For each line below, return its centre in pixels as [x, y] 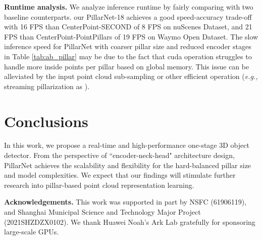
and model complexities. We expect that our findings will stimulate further [120, 175]
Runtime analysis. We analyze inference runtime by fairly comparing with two [129, 7]
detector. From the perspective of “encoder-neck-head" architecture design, [119, 155]
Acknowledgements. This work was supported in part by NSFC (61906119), [125, 202]
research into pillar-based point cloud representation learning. [99, 185]
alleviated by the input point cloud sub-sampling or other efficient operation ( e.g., [131, 76]
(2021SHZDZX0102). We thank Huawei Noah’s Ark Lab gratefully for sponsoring [130, 222]
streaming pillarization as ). [47, 86]
